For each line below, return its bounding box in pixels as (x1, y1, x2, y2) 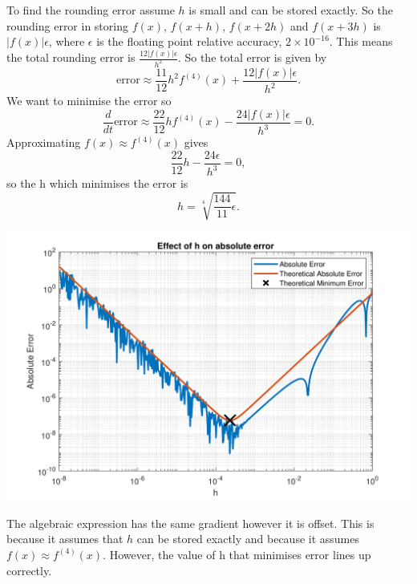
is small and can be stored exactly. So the (188, 2, 393, 18)
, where (48, 33, 85, 50)
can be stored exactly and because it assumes (136, 530, 360, 547)
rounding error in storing (6, 17, 128, 34)
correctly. (6, 562, 52, 578)
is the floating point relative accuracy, (96, 33, 282, 50)
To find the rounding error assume (6, 2, 175, 18)
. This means (329, 33, 393, 50)
